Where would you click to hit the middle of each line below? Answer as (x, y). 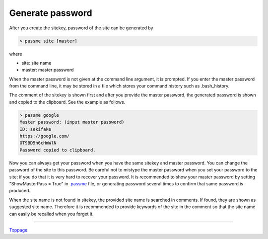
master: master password (48, 70)
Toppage (18, 230)
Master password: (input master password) (72, 122)
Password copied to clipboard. (58, 150)
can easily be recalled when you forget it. (51, 214)
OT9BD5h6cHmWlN (38, 143)
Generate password (51, 13)
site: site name (36, 63)
